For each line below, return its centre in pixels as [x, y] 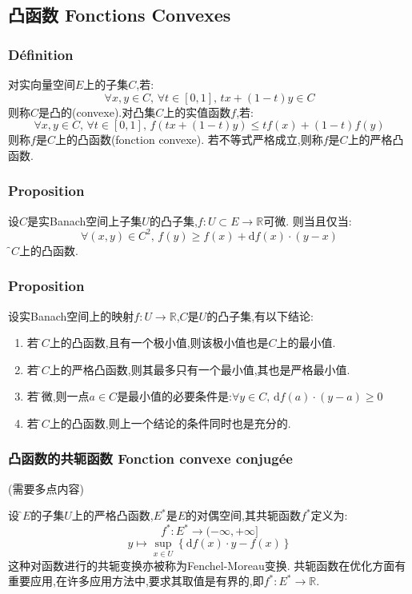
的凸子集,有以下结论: [260, 315]
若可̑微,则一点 [58, 396]
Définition [41, 54]
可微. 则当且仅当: [308, 220]
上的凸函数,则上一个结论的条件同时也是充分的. [170, 423]
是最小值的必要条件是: [175, 396]
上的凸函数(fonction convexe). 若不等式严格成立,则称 [189, 140]
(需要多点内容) [46, 488]
